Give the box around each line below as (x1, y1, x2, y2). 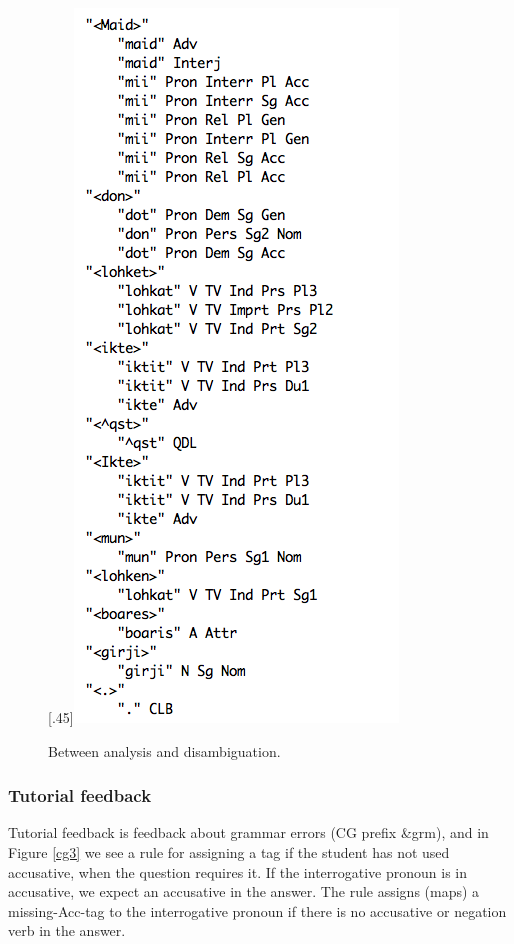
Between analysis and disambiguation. (48, 740, 281, 761)
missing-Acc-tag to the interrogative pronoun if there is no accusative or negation (8, 900, 507, 921)
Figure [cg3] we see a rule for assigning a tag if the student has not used (8, 842, 450, 862)
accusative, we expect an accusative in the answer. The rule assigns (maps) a (8, 881, 480, 902)
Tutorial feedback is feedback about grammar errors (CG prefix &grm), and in (8, 822, 489, 843)
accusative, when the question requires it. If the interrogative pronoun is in (8, 861, 468, 882)
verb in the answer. (8, 920, 126, 941)
